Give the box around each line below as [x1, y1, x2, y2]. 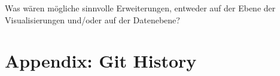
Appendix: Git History [5, 48, 197, 73]
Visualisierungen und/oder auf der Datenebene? [5, 13, 180, 26]
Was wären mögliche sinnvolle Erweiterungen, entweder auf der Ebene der [5, 2, 276, 14]
